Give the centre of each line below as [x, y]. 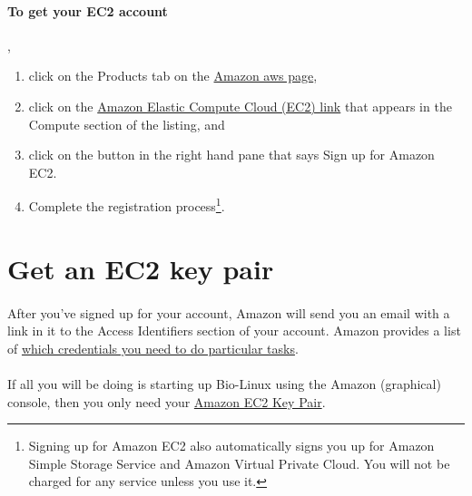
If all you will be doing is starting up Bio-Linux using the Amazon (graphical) [224, 383]
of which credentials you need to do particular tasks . [153, 348]
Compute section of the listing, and [127, 124]
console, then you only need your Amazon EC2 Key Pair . [167, 401]
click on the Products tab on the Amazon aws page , [173, 76]
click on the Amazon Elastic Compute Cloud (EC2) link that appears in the [240, 106]
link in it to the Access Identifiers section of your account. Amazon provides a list [234, 331]
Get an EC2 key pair [141, 268]
